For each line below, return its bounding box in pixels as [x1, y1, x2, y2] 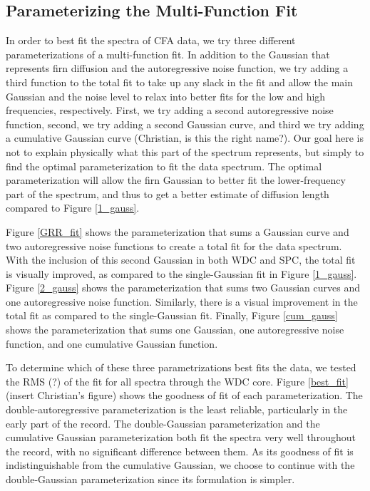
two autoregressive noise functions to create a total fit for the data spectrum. [6, 238, 342, 253]
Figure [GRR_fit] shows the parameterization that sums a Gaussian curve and [6, 224, 349, 239]
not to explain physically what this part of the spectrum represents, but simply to [6, 144, 364, 159]
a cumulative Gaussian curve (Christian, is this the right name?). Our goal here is [6, 130, 364, 145]
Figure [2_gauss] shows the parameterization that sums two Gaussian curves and [6, 280, 360, 295]
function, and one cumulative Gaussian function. [6, 336, 218, 351]
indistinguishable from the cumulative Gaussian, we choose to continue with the [6, 458, 355, 472]
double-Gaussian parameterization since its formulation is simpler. [6, 472, 295, 487]
